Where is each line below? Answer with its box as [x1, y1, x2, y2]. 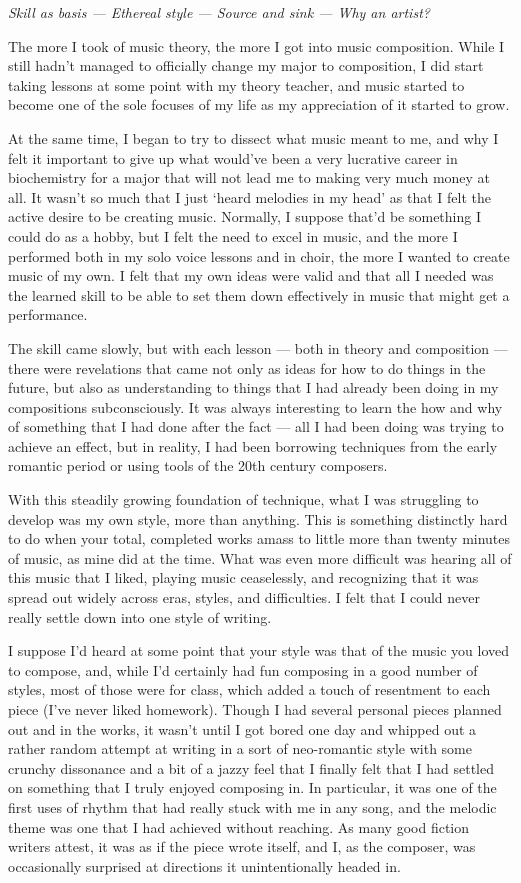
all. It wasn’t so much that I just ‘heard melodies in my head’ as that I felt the [8, 186, 491, 207]
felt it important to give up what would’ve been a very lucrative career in [8, 147, 458, 168]
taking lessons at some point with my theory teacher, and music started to [8, 74, 465, 95]
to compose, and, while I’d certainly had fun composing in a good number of [8, 659, 478, 680]
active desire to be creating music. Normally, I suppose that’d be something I [8, 206, 481, 227]
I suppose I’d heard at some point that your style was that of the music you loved [8, 640, 510, 661]
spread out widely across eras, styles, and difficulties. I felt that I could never [8, 587, 480, 608]
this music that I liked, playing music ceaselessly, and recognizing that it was [8, 567, 479, 588]
